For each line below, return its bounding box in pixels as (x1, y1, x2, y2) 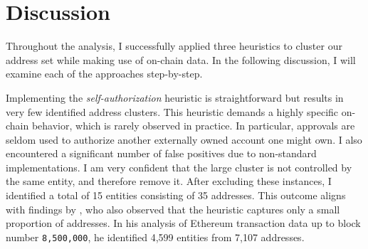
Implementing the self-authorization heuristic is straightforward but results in (6, 90, 344, 105)
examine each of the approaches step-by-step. (6, 66, 203, 81)
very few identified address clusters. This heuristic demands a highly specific (6, 104, 339, 119)
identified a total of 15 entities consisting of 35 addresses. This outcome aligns (6, 188, 346, 203)
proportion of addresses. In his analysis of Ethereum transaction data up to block (6, 216, 361, 231)
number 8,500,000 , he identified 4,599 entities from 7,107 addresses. (6, 229, 305, 244)
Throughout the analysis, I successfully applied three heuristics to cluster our (6, 38, 342, 53)
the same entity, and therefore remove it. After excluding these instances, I (6, 174, 332, 189)
